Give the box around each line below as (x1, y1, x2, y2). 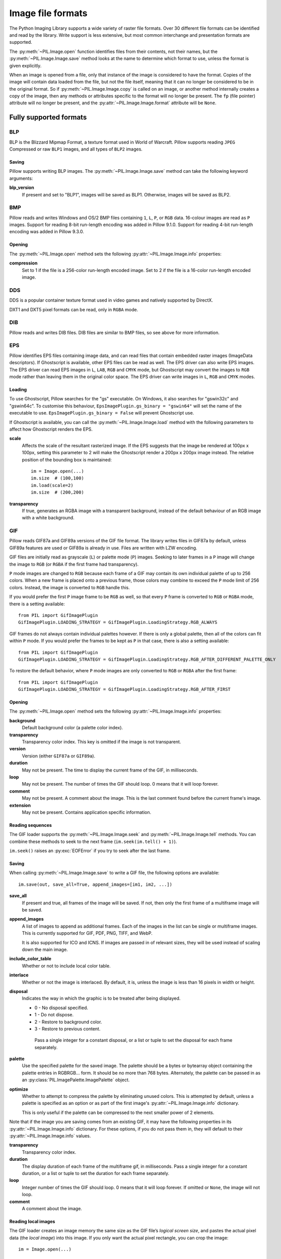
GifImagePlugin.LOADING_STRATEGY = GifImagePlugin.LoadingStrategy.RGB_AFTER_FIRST (18, 686, 231, 692)
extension (9, 802, 31, 808)
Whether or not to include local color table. (22, 962, 111, 969)
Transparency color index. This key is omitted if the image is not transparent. (22, 739, 181, 745)
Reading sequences (9, 822, 52, 828)
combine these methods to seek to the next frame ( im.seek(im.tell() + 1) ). (9, 838, 177, 845)
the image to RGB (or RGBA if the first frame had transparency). (9, 561, 139, 567)
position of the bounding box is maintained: (22, 456, 112, 463)
